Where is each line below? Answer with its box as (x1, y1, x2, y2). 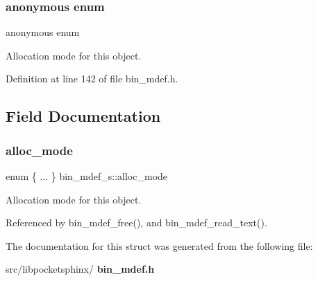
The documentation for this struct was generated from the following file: (6, 238, 313, 253)
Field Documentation (6, 105, 161, 127)
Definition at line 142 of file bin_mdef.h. (6, 71, 178, 86)
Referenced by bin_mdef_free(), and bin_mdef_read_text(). (6, 215, 267, 230)
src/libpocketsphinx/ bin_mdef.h (6, 262, 155, 276)
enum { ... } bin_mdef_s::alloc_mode (6, 169, 168, 183)
